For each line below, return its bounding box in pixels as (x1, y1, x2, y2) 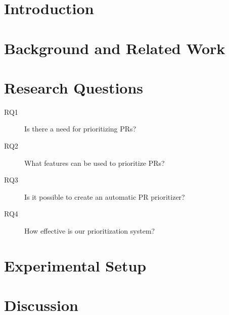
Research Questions (4, 77, 144, 98)
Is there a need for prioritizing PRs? (24, 123, 136, 134)
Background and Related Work (4, 37, 225, 58)
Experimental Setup (4, 255, 147, 276)
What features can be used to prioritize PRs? (24, 157, 165, 168)
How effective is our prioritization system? (24, 226, 155, 236)
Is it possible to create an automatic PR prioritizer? (24, 191, 185, 202)
